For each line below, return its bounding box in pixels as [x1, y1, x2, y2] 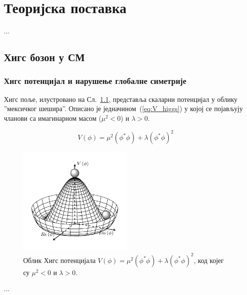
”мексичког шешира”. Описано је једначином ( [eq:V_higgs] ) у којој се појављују [4, 103, 243, 114]
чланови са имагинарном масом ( [4, 113, 102, 123]
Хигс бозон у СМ [4, 49, 85, 65]
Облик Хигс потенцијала [23, 255, 96, 265]
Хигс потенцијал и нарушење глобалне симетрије [4, 75, 187, 87]
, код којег [193, 255, 224, 265]
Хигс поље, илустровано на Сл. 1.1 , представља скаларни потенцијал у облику [4, 94, 238, 104]
